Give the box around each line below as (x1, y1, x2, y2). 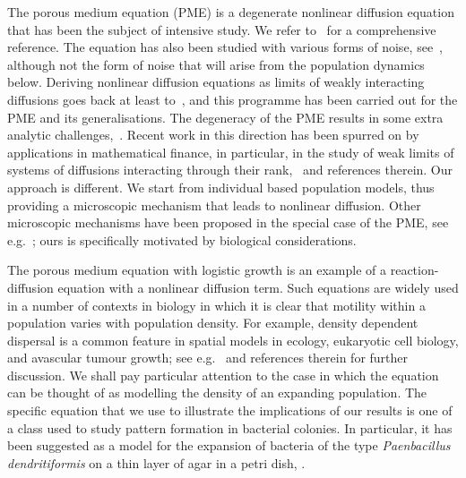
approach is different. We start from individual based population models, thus (7, 177, 435, 196)
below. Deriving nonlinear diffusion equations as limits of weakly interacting (7, 73, 425, 91)
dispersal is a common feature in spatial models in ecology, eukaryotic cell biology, (7, 330, 459, 349)
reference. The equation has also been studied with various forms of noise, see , (7, 38, 444, 56)
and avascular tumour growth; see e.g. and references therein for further (7, 348, 409, 367)
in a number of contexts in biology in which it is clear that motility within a (7, 295, 426, 314)
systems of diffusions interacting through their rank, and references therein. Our (7, 160, 453, 179)
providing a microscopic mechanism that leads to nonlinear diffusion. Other (7, 195, 421, 214)
